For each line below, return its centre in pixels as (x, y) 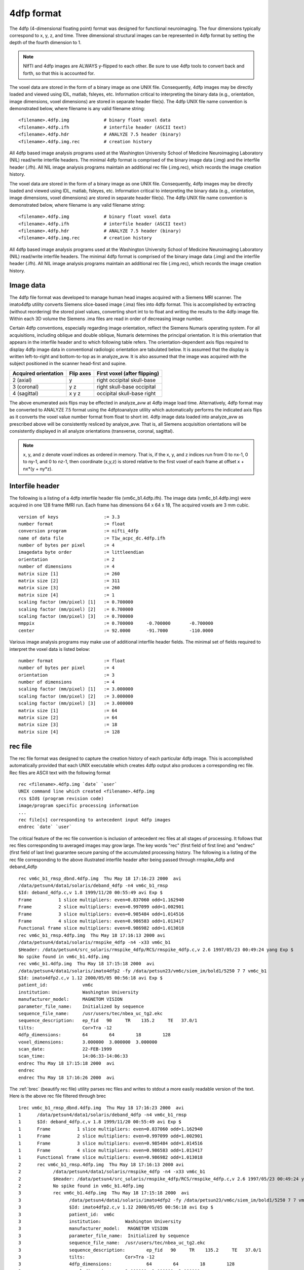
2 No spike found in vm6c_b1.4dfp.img (81, 1186)
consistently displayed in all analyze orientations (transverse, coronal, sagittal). (92, 431)
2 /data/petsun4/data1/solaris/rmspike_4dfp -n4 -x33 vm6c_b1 (112, 1172)
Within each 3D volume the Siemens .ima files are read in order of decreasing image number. (106, 319)
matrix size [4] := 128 (69, 732)
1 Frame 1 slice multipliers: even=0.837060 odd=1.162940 (110, 1129)
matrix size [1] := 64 (68, 710)
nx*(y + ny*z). (38, 469)
